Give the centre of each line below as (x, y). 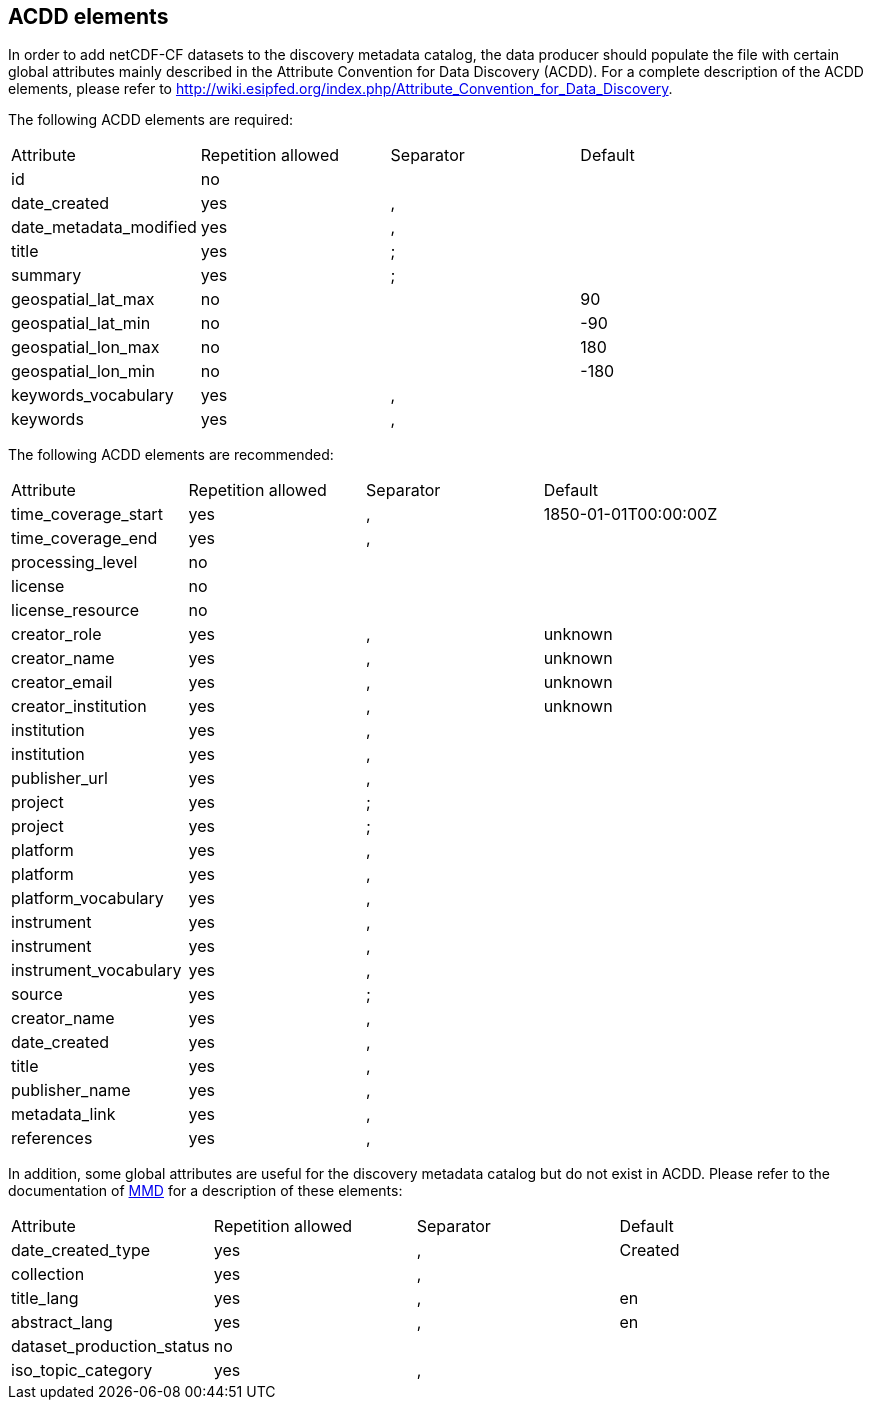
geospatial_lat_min (81, 323)
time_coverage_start (87, 514)
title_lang (45, 1298)
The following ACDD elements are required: (151, 120)
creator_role (56, 634)
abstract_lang (62, 1322)
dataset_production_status (110, 1346)
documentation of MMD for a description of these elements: (205, 1191)
